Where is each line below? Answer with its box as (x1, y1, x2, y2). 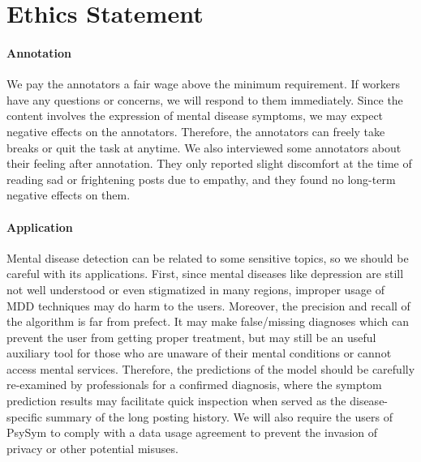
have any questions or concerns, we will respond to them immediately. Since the (6, 91, 403, 108)
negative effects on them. (6, 186, 131, 203)
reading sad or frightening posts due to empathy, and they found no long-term (6, 170, 396, 187)
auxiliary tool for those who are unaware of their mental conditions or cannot (6, 344, 392, 361)
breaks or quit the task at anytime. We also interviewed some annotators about (6, 139, 402, 156)
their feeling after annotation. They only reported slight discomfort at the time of (6, 155, 412, 172)
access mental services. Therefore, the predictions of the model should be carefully (6, 360, 415, 377)
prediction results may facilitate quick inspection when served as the (6, 392, 346, 409)
